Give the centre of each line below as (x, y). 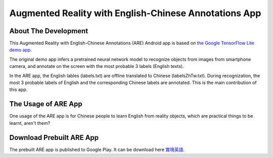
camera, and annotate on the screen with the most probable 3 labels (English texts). (97, 66)
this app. (18, 90)
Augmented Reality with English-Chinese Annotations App (135, 13)
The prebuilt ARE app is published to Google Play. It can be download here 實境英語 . (97, 149)
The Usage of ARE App (46, 104)
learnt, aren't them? (30, 123)
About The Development (49, 31)
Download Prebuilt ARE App (54, 138)
